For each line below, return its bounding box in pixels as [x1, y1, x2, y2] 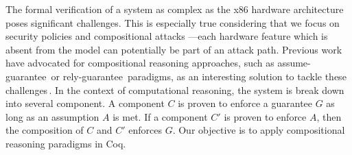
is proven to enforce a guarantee [178, 96, 313, 110]
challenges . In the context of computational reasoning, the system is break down [5, 82, 344, 97]
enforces [128, 123, 162, 137]
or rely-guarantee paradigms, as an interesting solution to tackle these [51, 69, 347, 83]
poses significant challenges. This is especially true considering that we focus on [5, 15, 340, 29]
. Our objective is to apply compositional [172, 123, 345, 137]
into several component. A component [5, 96, 165, 110]
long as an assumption [5, 109, 99, 123]
